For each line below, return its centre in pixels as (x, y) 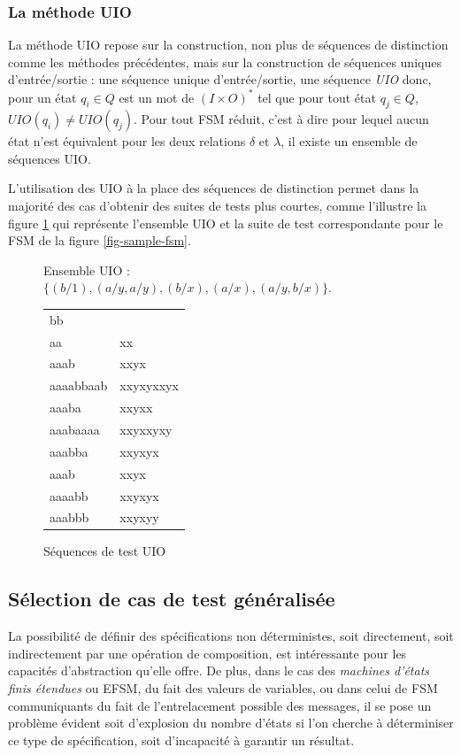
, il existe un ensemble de (349, 141)
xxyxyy (139, 517)
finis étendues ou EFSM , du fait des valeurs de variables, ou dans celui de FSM (223, 688)
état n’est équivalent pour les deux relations (127, 141)
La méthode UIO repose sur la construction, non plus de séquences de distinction (228, 45)
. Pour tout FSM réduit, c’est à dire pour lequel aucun (281, 119)
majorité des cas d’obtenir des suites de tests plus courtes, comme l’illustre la (217, 206)
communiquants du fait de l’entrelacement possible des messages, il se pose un (220, 705)
